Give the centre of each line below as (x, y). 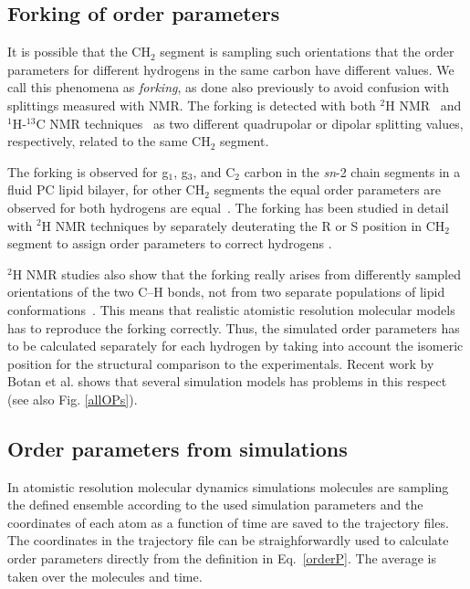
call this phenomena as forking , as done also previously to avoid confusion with (228, 87)
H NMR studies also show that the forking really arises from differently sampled (236, 273)
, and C (214, 171)
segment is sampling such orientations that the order (307, 52)
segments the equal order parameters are (328, 189)
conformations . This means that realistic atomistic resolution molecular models (231, 309)
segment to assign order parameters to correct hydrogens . (170, 243)
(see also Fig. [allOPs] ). (73, 399)
